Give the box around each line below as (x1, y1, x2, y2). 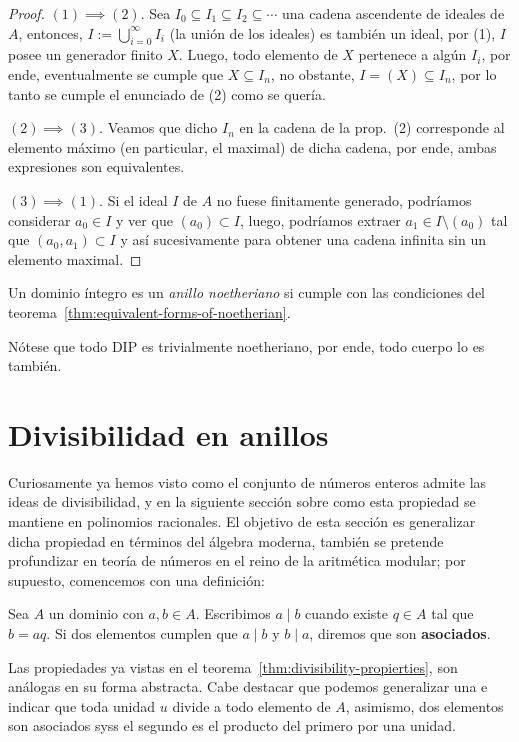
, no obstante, (270, 63, 355, 84)
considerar (8, 209, 71, 230)
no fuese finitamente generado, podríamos (216, 189, 472, 210)
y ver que (116, 209, 173, 230)
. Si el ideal (99, 189, 168, 210)
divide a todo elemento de (172, 695, 331, 716)
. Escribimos (195, 603, 271, 624)
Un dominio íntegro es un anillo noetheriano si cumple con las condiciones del (8, 282, 485, 303)
